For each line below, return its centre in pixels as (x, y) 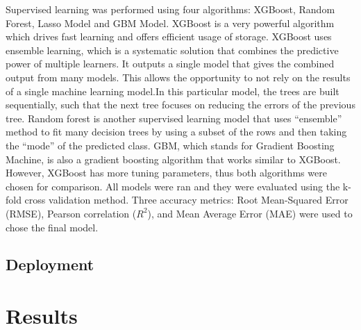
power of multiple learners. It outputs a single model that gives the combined (170, 64)
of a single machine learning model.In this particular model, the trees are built (173, 91)
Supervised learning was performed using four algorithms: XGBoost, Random (170, 9)
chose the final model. (52, 227)
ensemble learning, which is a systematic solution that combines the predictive (172, 50)
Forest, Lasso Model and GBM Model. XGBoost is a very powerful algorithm (170, 23)
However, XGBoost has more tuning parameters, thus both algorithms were (166, 173)
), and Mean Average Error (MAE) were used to (250, 213)
